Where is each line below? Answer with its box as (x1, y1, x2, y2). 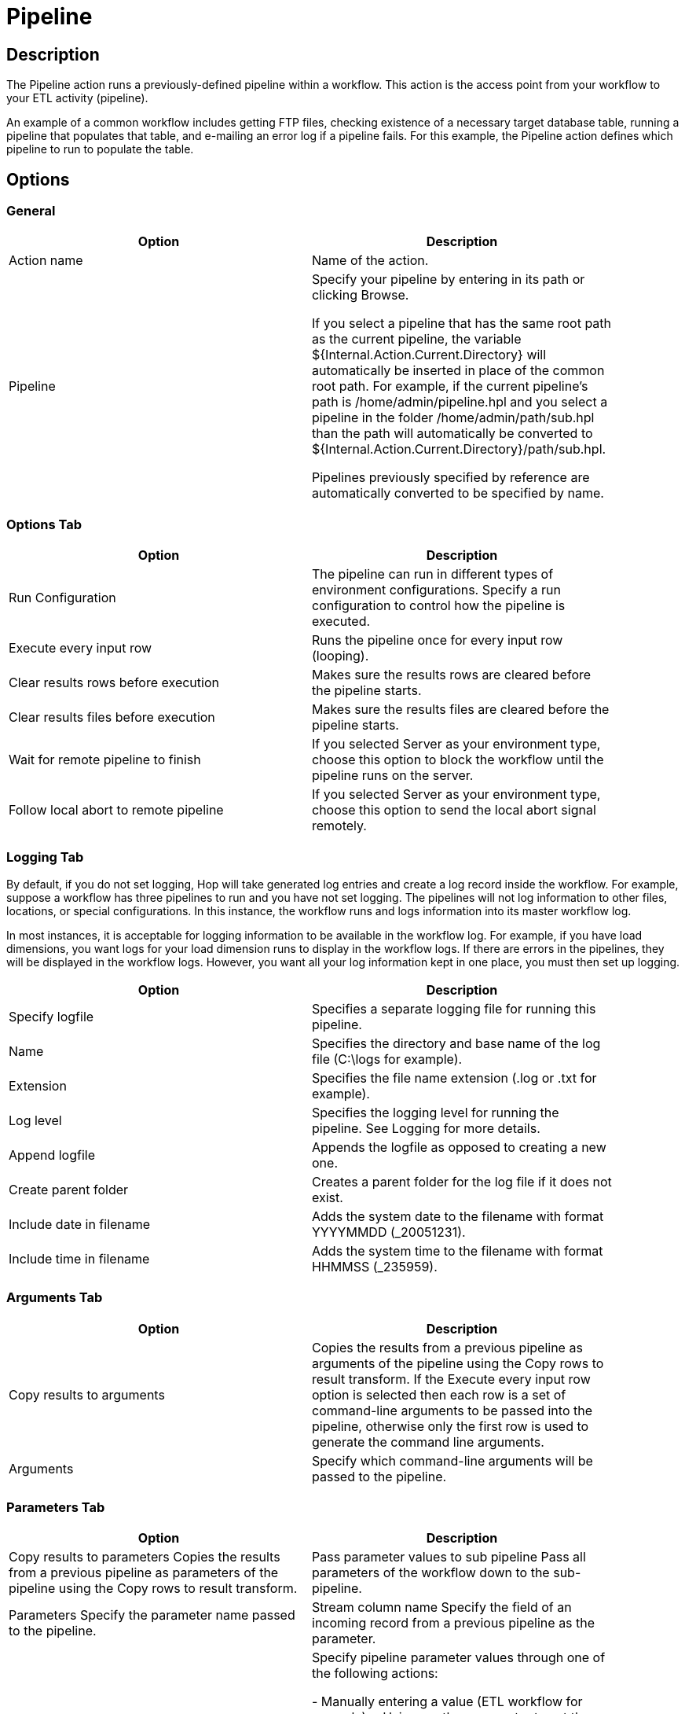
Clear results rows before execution (9, 675, 219, 691)
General (6, 203, 56, 219)
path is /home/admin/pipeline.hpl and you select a (312, 394, 608, 410)
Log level (9, 1112, 62, 1128)
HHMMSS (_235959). (312, 1258, 438, 1274)
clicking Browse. (312, 287, 409, 303)
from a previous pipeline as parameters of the (9, 1565, 279, 1581)
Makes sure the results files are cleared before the (312, 701, 610, 718)
